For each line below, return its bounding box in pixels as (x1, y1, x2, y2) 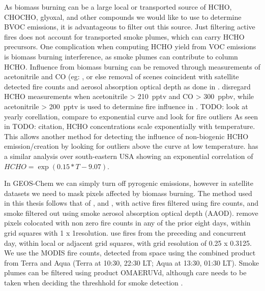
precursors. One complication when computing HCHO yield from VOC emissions (4, 41, 256, 52)
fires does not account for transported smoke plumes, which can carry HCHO (4, 31, 245, 42)
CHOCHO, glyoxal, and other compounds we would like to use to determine (4, 11, 242, 22)
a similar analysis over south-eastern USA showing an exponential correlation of (4, 150, 253, 161)
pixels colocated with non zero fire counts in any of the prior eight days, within (4, 217, 251, 228)
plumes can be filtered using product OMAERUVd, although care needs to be (4, 267, 247, 278)
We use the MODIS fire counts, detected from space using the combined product (4, 247, 256, 258)
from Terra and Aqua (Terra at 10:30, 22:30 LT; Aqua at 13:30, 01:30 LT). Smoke (4, 257, 259, 268)
